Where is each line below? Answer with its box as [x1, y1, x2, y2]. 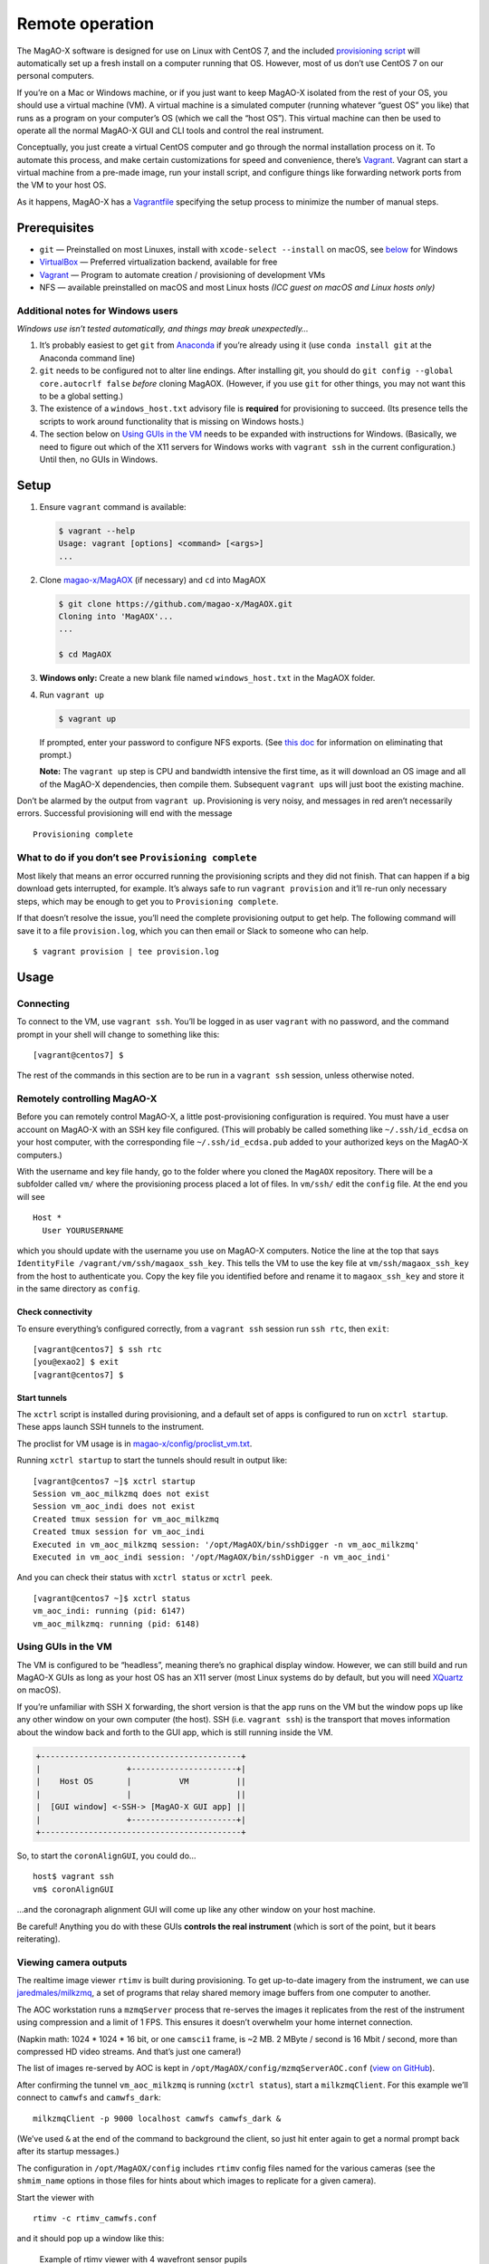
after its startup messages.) [16, 2146, 120, 2157]
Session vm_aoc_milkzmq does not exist [33, 1489, 210, 1499]
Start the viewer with [16, 2192, 94, 2202]
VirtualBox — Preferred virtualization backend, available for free [39, 256, 278, 267]
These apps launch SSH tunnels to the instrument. [16, 1422, 205, 1433]
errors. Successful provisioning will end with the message [16, 808, 233, 819]
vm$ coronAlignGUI [33, 1884, 115, 1895]
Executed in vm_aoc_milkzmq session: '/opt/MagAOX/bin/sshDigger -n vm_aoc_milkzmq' [33, 1540, 420, 1549]
